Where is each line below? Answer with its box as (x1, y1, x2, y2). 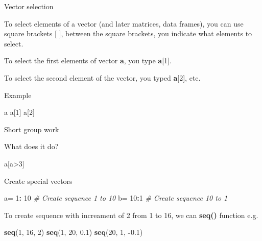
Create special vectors (4, 175, 73, 186)
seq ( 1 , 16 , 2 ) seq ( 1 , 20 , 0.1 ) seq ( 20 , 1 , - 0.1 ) (4, 227, 143, 237)
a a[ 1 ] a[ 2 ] (4, 107, 35, 117)
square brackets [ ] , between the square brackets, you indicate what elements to (4, 28, 252, 39)
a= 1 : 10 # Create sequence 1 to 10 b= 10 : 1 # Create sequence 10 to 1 (4, 192, 228, 203)
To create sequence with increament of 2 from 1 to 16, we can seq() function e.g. (4, 209, 258, 220)
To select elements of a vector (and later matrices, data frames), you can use (4, 18, 244, 29)
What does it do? (4, 141, 59, 152)
